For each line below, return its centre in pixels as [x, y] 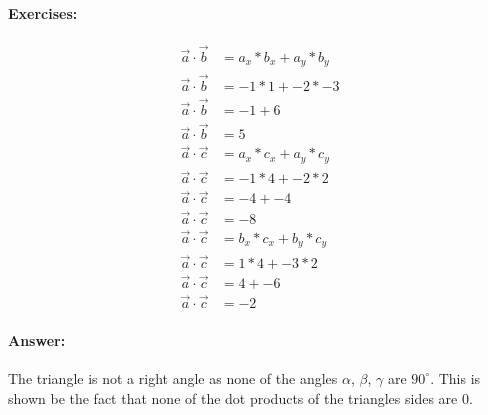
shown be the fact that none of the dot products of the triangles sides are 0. [240, 397]
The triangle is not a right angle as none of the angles [173, 377]
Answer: [37, 339]
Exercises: [43, 12]
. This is [455, 377]
